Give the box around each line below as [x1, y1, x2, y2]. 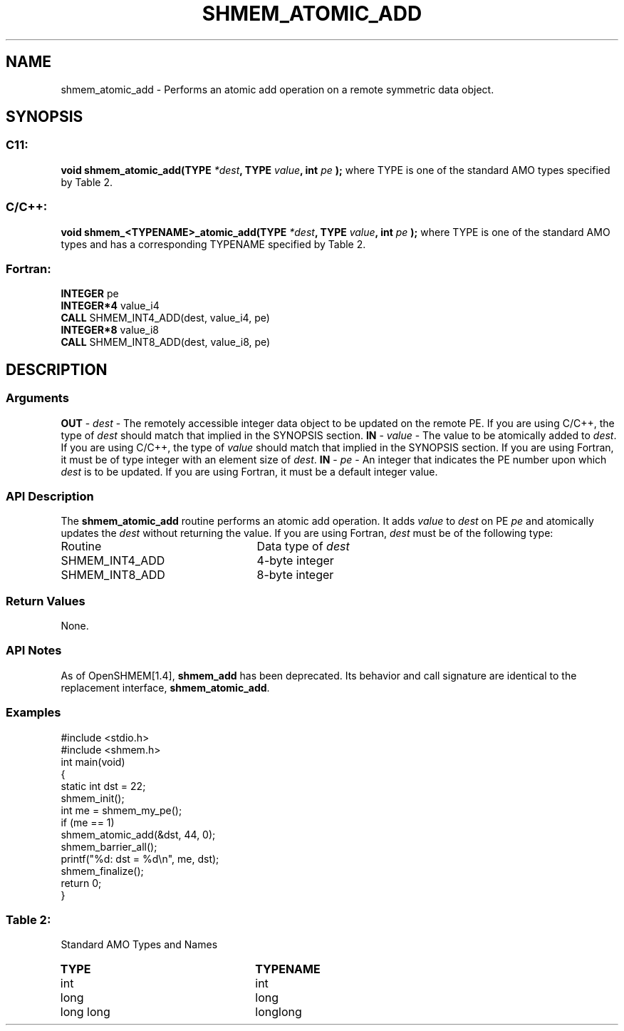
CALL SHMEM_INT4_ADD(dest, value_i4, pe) [61, 312, 270, 324]
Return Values [6, 593, 85, 608]
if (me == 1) [61, 816, 115, 829]
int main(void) [61, 755, 125, 768]
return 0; [61, 876, 102, 889]
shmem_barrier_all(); [61, 840, 157, 853]
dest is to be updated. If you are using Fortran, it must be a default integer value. [61, 465, 438, 478]
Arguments [6, 391, 69, 406]
